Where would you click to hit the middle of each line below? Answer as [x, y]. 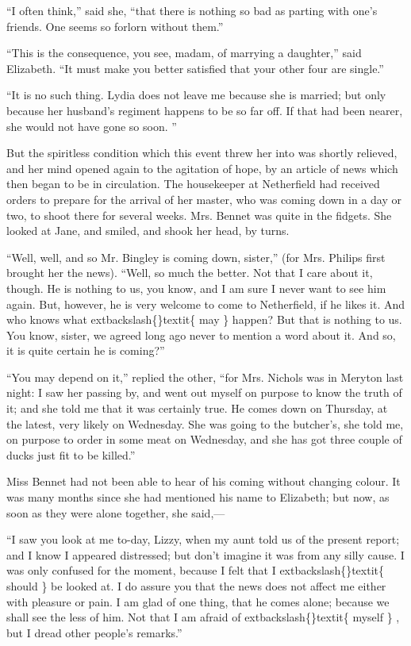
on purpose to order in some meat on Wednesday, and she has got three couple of [204, 439]
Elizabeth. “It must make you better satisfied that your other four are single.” [195, 68]
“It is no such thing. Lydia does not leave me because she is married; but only [196, 95]
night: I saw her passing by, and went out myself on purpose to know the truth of [204, 392]
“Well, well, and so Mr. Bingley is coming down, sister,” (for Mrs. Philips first [196, 257]
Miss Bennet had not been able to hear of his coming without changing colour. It [204, 481]
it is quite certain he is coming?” [86, 350]
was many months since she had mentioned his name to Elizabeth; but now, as [198, 497]
